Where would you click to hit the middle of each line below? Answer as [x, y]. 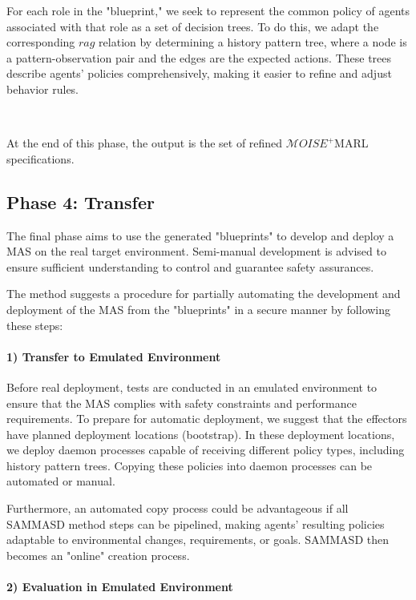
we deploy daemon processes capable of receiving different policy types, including [206, 450]
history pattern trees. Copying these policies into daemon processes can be [190, 465]
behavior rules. [43, 89]
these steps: [35, 325]
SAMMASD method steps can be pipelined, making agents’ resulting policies [196, 523]
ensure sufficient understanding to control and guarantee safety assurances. [190, 266]
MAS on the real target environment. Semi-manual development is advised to [196, 251]
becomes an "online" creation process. [98, 555]
